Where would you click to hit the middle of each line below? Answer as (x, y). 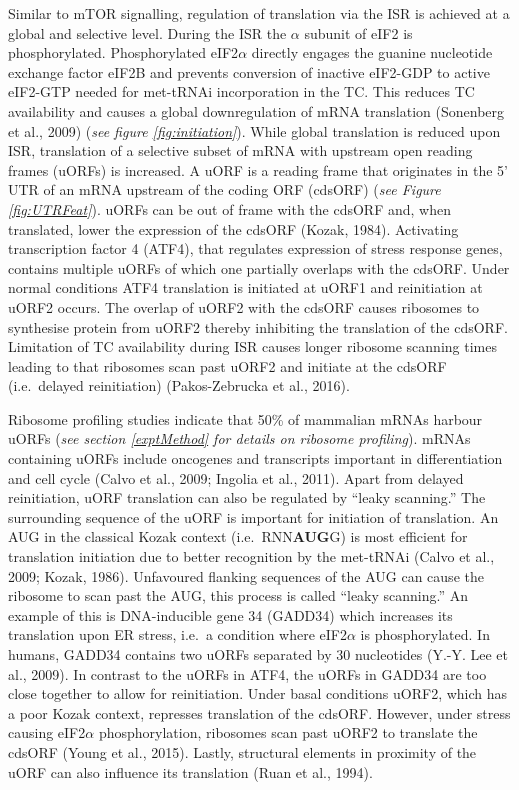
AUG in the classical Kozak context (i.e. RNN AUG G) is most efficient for (238, 536)
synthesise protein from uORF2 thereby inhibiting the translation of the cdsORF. (258, 326)
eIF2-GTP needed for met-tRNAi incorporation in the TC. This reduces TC (241, 91)
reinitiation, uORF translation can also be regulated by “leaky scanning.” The (247, 497)
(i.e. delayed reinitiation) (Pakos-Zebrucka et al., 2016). (179, 385)
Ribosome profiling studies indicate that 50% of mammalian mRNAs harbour (245, 418)
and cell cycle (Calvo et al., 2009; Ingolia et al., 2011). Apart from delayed (236, 477)
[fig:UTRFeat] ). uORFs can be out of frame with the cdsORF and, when (229, 208)
